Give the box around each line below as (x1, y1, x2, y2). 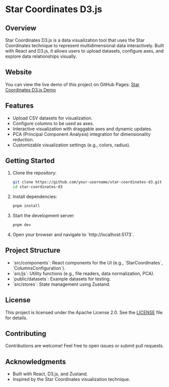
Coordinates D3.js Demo (5, 87, 57, 93)
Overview (5, 24, 37, 32)
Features (5, 101, 34, 110)
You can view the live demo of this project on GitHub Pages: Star (5, 81, 140, 87)
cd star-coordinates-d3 (12, 184, 63, 189)
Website (5, 68, 32, 76)
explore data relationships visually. (5, 53, 77, 59)
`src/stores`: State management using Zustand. (12, 281, 111, 287)
